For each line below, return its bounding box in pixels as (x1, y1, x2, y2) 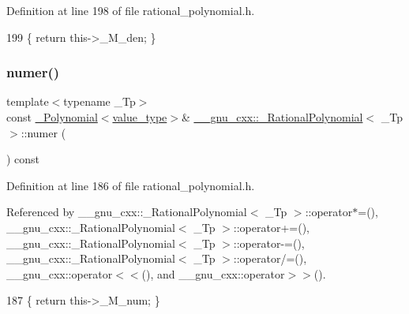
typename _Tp (63, 93, 136, 110)
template (6, 93, 49, 110)
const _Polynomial (6, 109, 98, 125)
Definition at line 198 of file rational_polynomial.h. (6, 2, 255, 18)
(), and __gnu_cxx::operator (141, 265, 285, 282)
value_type (112, 109, 167, 125)
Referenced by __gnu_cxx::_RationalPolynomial (6, 204, 247, 220)
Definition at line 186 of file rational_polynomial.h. (6, 177, 255, 193)
